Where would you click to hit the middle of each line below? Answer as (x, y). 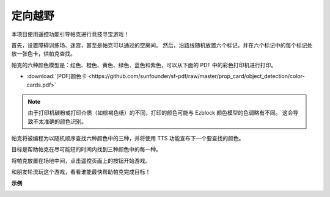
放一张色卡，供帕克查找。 (43, 54)
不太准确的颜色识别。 (60, 121)
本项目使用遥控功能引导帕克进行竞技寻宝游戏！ (70, 34)
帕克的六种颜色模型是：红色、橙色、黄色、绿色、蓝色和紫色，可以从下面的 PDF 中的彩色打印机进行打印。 (144, 65)
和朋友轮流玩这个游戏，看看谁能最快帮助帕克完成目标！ (81, 172)
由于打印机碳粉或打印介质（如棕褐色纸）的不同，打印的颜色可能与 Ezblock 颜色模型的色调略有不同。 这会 (160, 113)
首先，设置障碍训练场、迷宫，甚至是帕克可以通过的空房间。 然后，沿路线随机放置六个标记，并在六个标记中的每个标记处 (162, 45)
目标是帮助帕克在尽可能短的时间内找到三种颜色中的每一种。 (86, 149)
